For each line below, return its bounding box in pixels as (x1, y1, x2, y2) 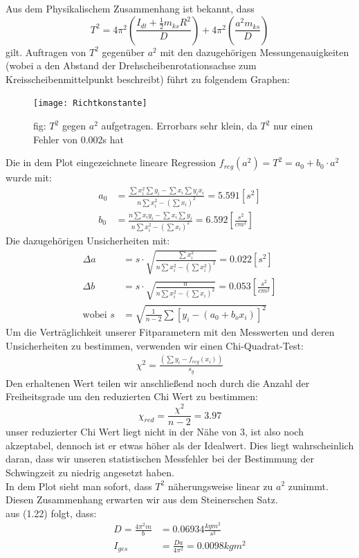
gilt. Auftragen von (6, 44, 86, 59)
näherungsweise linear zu (167, 478, 273, 493)
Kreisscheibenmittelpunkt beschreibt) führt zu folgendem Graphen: (6, 71, 290, 86)
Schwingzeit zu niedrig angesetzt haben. (6, 465, 174, 479)
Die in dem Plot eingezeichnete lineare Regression (6, 155, 217, 170)
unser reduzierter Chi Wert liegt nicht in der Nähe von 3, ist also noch (6, 424, 304, 439)
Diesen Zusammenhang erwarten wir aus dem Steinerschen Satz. (6, 492, 278, 507)
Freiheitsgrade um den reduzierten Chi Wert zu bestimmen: (6, 389, 258, 404)
